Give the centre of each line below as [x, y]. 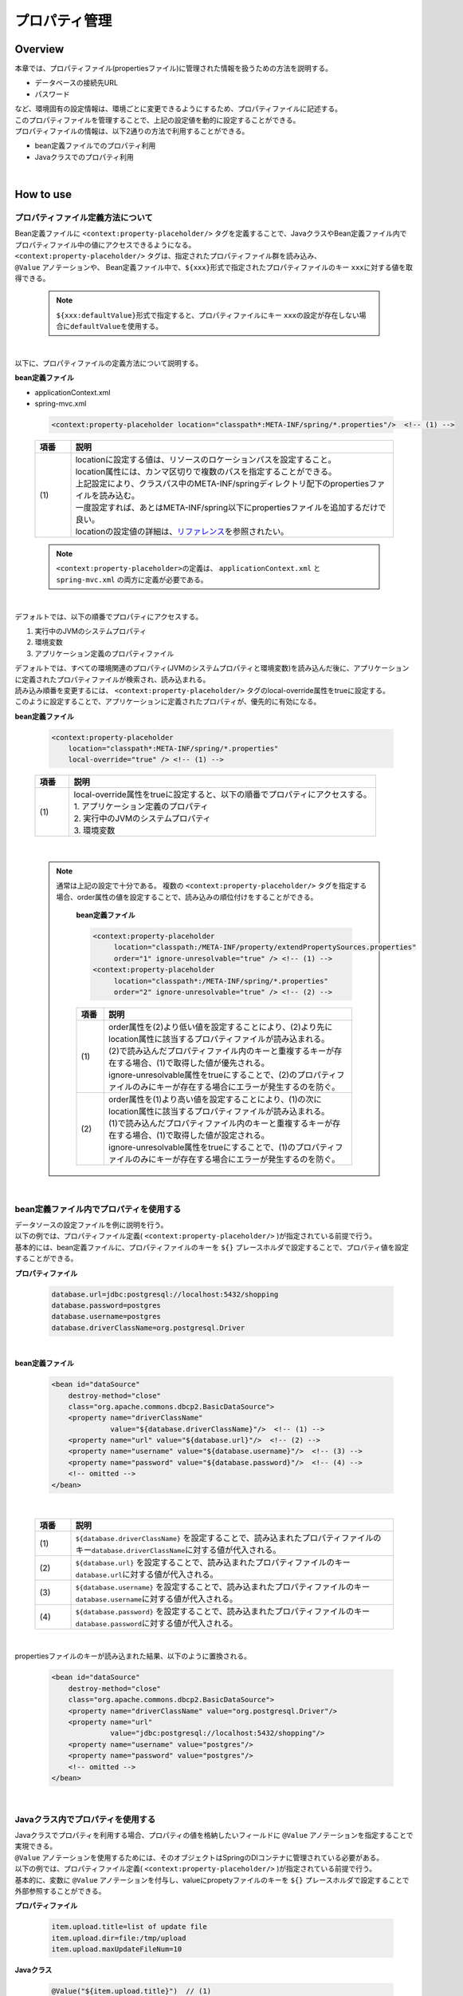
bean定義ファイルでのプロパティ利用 [95, 146]
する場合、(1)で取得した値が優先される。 [193, 1063]
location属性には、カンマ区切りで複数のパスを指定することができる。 [206, 471]
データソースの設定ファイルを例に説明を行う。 [91, 1225]
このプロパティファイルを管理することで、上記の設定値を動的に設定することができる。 [157, 120]
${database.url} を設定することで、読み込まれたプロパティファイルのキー [213, 1562]
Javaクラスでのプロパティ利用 [84, 156]
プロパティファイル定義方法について [84, 217]
